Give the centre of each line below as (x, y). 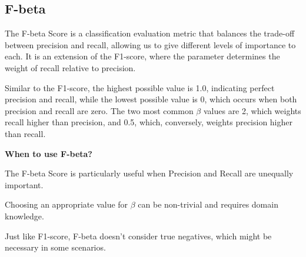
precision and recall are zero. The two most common (99, 110)
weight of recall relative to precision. (70, 67)
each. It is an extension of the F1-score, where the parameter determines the (142, 56)
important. (24, 184)
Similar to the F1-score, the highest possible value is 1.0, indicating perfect (140, 87)
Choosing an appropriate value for (66, 204)
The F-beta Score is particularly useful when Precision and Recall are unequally (149, 173)
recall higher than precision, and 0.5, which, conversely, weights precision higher (149, 122)
